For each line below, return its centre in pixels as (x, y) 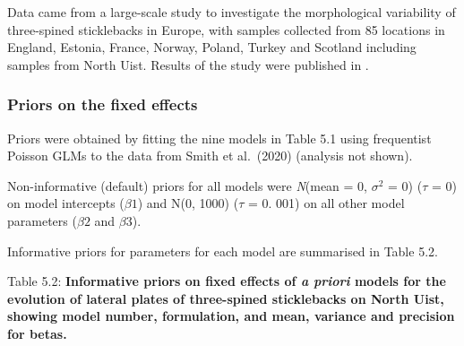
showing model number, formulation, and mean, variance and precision (231, 316)
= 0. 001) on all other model (326, 203)
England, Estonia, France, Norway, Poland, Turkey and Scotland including (212, 47)
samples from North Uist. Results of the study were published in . (188, 64)
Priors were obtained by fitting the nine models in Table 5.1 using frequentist (219, 138)
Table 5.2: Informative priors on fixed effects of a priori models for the (227, 281)
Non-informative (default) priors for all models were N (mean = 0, (187, 185)
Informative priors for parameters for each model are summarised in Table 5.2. (223, 251)
